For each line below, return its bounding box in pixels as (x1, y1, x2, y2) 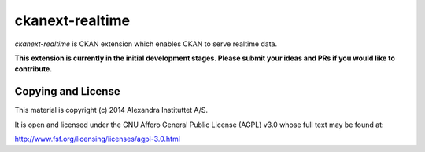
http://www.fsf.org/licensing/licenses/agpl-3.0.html (14, 134, 181, 144)
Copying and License (14, 85, 121, 98)
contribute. (14, 64, 53, 74)
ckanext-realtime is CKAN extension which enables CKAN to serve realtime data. (14, 39, 278, 49)
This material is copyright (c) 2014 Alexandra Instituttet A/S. (14, 106, 209, 115)
